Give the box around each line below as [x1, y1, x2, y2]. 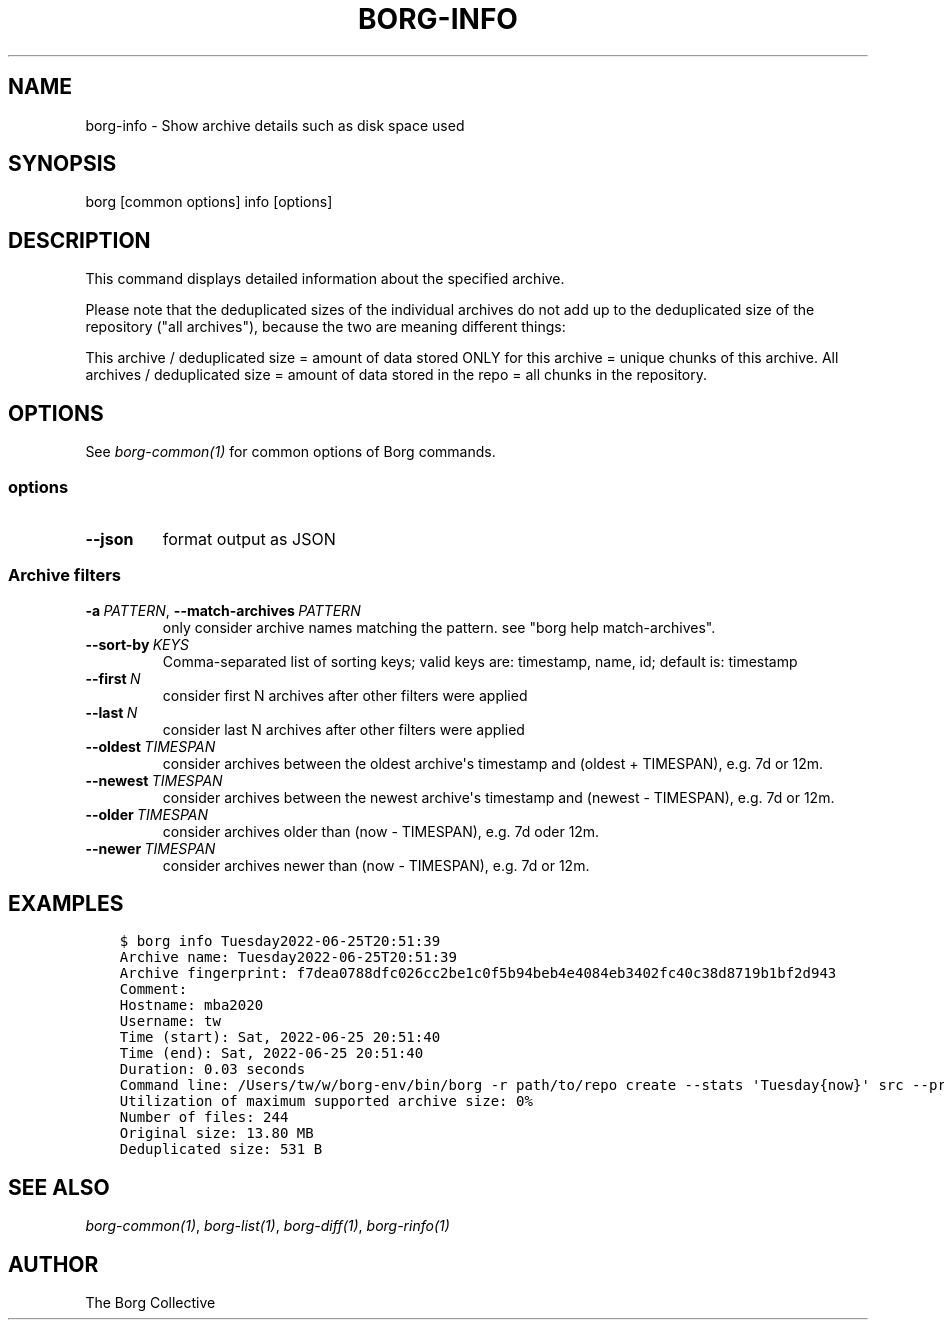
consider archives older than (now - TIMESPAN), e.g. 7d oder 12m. [162, 822, 600, 840]
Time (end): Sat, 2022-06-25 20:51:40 [119, 1045, 424, 1062]
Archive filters [8, 565, 122, 586]
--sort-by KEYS [85, 635, 189, 653]
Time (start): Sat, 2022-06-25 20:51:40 [119, 1029, 441, 1046]
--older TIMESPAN [85, 805, 209, 823]
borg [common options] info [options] [85, 193, 333, 211]
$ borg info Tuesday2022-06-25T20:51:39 [119, 933, 441, 950]
